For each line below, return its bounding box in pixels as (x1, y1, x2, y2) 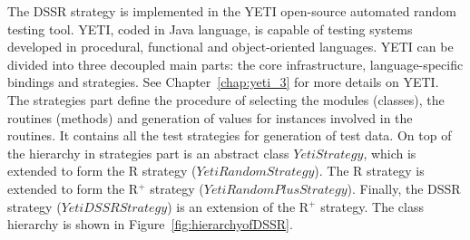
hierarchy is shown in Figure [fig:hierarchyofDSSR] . (7, 215, 293, 234)
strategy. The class (320, 197, 424, 216)
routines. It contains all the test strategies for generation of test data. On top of (7, 126, 452, 145)
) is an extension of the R (167, 197, 309, 216)
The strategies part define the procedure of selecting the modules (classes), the (7, 90, 445, 109)
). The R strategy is (314, 161, 425, 180)
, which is (363, 143, 416, 162)
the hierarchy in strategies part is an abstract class (7, 143, 289, 162)
